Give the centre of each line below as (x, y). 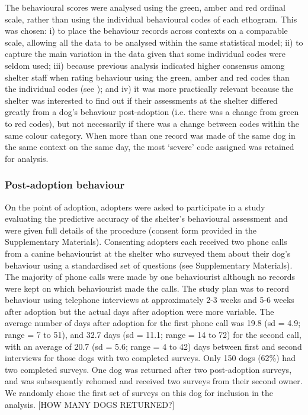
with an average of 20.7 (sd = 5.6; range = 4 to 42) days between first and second (153, 346)
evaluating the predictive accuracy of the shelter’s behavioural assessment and (146, 218)
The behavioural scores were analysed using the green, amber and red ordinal (145, 7)
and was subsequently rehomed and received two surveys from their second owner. (154, 381)
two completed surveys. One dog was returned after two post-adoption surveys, (148, 369)
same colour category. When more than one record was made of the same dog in (150, 135)
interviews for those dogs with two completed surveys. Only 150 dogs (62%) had (150, 358)
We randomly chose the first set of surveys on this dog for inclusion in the (139, 393)
